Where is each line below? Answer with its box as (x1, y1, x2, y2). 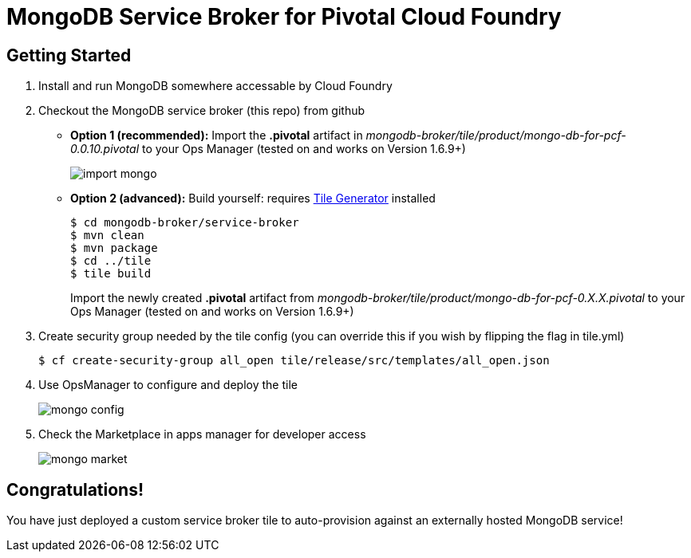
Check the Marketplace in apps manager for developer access (38, 427, 366, 442)
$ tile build (70, 267, 152, 281)
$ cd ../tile (70, 254, 152, 268)
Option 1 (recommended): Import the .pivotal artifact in (70, 128, 363, 143)
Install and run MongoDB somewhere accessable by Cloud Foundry (38, 79, 393, 93)
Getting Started (6, 45, 132, 65)
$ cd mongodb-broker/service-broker (70, 216, 299, 230)
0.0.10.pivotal (70, 142, 140, 156)
